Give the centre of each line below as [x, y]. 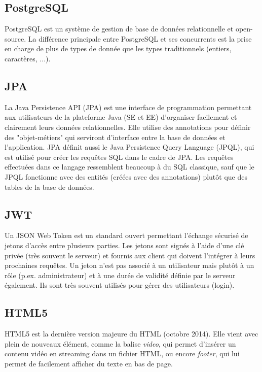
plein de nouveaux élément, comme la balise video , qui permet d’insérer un [120, 343]
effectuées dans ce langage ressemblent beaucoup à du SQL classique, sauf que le [129, 167]
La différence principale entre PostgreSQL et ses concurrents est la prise [140, 38]
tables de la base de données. [49, 187]
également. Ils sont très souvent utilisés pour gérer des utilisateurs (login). [120, 285]
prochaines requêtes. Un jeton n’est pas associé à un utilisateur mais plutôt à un [129, 265]
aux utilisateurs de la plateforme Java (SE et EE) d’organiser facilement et [121, 117]
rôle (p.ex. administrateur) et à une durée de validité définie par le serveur [120, 275]
